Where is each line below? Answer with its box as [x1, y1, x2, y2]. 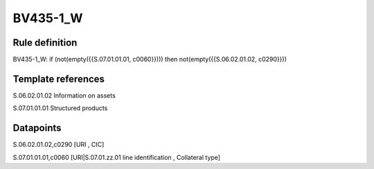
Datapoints [12, 122, 62, 134]
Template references [12, 73, 105, 84]
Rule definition [12, 37, 78, 48]
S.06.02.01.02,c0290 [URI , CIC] [12, 141, 105, 149]
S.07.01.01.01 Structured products [12, 104, 108, 112]
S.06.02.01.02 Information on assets [12, 91, 116, 100]
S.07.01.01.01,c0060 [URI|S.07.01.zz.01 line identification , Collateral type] [12, 153, 221, 161]
